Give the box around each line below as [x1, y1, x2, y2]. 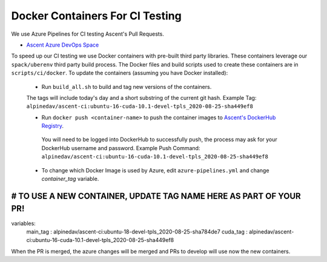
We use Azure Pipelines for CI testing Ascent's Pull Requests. [11, 30, 165, 38]
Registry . [41, 122, 64, 129]
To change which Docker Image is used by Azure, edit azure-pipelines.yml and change [41, 166, 269, 174]
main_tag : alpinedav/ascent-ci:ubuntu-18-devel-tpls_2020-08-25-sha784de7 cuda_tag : [26, 228, 248, 235]
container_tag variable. [41, 175, 99, 183]
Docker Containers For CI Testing [11, 9, 182, 22]
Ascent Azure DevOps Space [26, 41, 99, 48]
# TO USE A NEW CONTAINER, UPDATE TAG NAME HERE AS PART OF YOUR [11, 191, 301, 201]
